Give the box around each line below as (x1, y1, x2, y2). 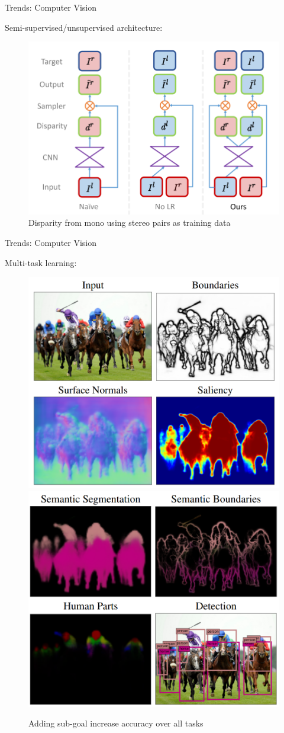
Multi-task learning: (5, 256, 77, 268)
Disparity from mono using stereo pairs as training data (28, 216, 231, 229)
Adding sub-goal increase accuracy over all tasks (28, 717, 204, 729)
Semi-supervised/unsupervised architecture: (5, 21, 163, 33)
